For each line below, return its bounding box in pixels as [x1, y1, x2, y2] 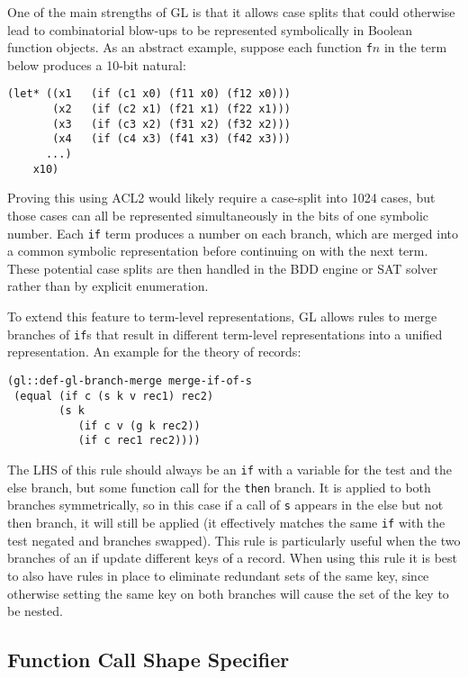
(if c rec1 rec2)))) [77, 434, 201, 447]
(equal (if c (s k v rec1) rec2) [13, 389, 214, 402]
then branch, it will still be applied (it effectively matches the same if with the [7, 513, 445, 532]
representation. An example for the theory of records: [7, 342, 301, 361]
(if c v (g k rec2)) [77, 419, 201, 432]
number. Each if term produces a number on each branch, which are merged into [7, 223, 458, 242]
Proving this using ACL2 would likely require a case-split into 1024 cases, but [7, 188, 436, 207]
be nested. [7, 601, 63, 620]
